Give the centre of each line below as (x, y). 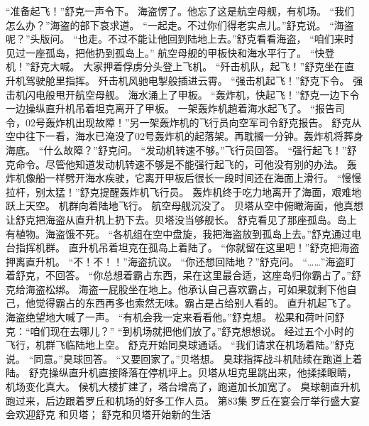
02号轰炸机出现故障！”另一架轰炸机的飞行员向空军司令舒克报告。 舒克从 (193, 122)
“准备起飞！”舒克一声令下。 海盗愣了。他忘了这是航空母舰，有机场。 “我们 (180, 11)
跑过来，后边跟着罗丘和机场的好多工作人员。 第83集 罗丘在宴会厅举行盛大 (178, 400)
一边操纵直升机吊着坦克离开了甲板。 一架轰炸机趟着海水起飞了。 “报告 (170, 108)
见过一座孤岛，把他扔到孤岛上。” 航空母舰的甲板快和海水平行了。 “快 (165, 52)
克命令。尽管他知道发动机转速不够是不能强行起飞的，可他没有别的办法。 (175, 164)
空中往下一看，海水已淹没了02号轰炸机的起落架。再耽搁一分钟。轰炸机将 (175, 136)
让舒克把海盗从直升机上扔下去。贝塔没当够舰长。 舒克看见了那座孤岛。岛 (176, 219)
